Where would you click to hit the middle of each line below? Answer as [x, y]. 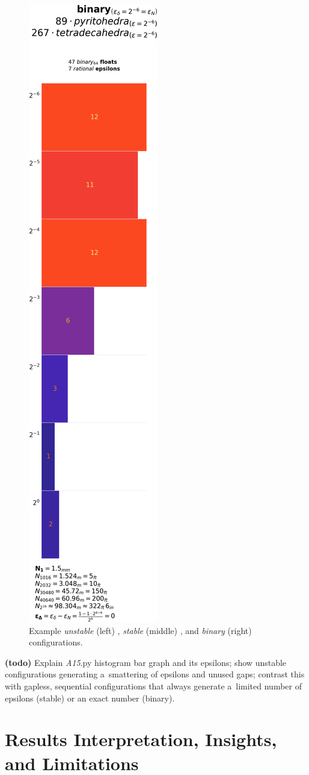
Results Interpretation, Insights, [141, 739]
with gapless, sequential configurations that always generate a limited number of [154, 686]
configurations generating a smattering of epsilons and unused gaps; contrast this [155, 674]
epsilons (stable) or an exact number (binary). [90, 698]
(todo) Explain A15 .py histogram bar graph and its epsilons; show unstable [146, 662]
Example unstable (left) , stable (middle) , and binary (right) [140, 630]
